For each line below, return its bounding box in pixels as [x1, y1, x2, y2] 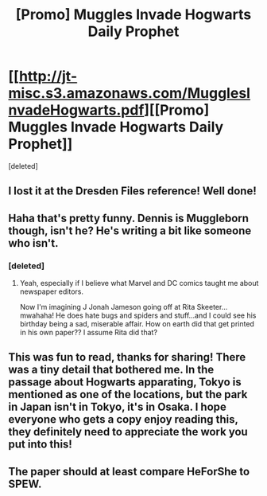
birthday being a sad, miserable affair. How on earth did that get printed [19, 319, 254, 329]
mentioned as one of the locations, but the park [8, 388, 248, 401]
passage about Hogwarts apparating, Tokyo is [8, 376, 242, 389]
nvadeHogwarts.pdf [8, 101, 145, 119]
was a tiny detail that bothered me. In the [8, 363, 215, 377]
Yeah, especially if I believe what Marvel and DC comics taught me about [19, 279, 259, 288]
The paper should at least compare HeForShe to [8, 464, 250, 478]
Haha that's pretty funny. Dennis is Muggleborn [8, 211, 249, 225]
